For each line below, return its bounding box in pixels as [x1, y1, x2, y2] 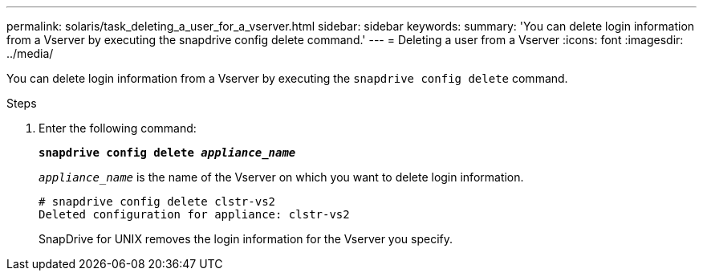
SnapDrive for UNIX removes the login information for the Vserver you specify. [39, 232, 453, 246]
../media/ [6, 47, 54, 60]
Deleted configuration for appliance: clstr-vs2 [39, 208, 350, 221]
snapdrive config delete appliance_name [39, 146, 296, 159]
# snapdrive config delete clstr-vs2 [39, 195, 276, 208]
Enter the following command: [39, 121, 197, 135]
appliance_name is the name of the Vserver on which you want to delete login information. [39, 170, 524, 184]
